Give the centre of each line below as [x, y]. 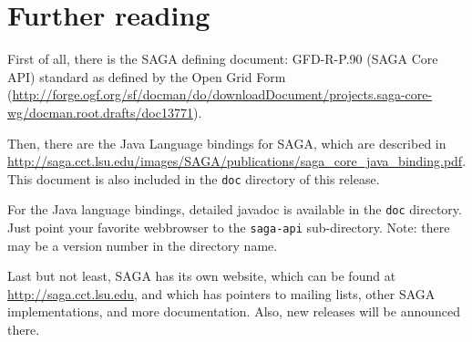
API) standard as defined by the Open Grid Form [147, 76]
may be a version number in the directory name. [143, 245]
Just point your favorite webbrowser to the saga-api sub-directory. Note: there [229, 227]
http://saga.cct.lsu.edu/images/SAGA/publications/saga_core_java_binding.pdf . [237, 161]
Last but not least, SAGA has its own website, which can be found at [202, 276]
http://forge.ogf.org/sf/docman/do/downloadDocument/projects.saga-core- [222, 94]
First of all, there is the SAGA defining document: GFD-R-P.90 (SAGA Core [223, 59]
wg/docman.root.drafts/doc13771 [100, 112]
